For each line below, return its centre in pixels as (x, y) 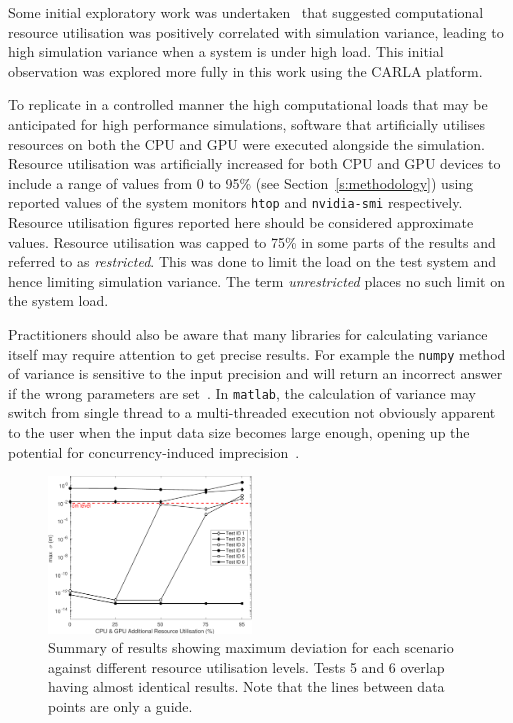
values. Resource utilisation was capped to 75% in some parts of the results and (252, 241)
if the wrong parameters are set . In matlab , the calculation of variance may (242, 392)
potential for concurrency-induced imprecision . (154, 451)
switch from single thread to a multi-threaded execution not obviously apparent (252, 412)
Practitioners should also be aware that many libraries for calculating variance (248, 333)
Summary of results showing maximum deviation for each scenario (251, 647)
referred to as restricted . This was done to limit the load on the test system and (252, 261)
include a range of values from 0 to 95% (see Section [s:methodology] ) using (241, 182)
